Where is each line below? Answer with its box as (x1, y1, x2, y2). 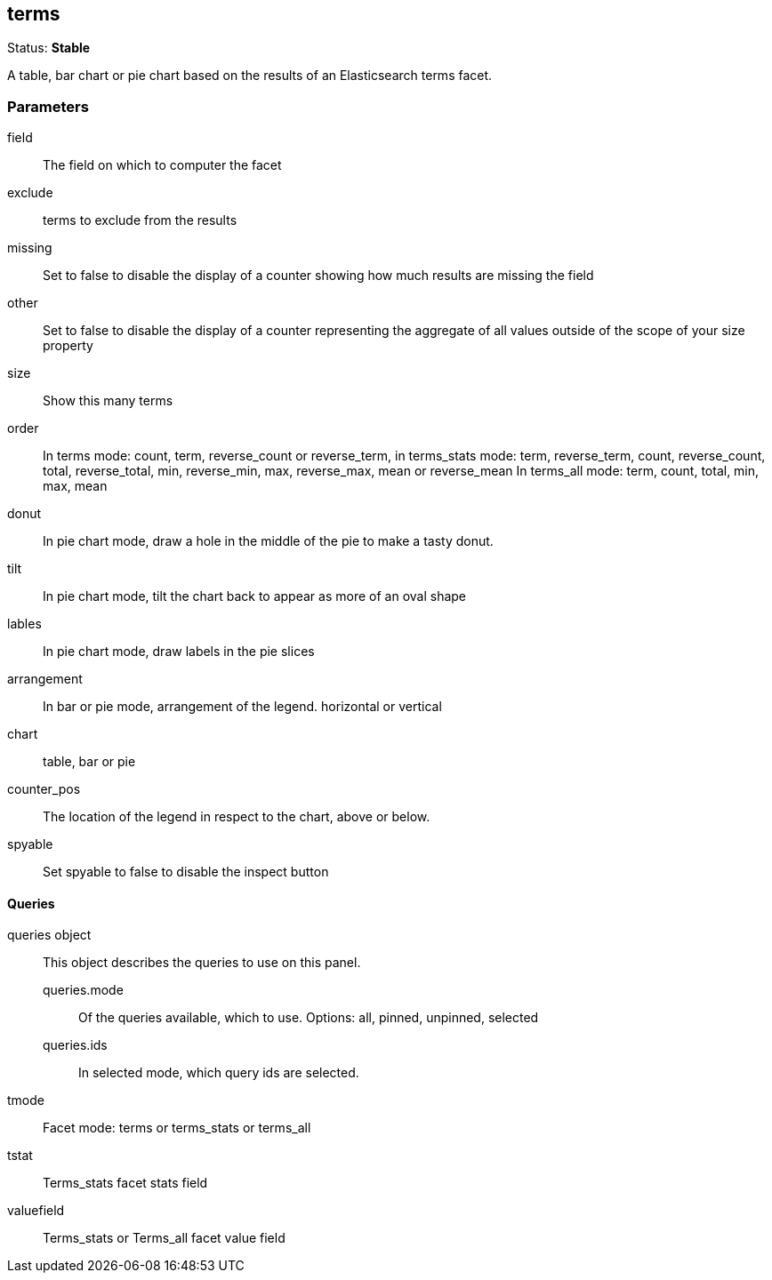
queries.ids (43, 1037, 108, 1053)
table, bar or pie (43, 754, 136, 770)
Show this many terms (43, 393, 173, 409)
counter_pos (7, 781, 81, 797)
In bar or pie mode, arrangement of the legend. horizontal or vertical (43, 699, 442, 715)
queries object (7, 927, 92, 943)
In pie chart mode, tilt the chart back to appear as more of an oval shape (43, 588, 467, 604)
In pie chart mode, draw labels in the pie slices (43, 644, 315, 660)
